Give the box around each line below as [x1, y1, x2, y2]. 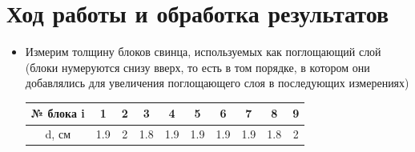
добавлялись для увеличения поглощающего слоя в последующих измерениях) [25, 74, 409, 91]
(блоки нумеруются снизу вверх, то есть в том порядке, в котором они [25, 58, 370, 75]
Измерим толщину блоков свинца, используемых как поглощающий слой [25, 43, 381, 60]
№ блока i [30, 105, 85, 122]
